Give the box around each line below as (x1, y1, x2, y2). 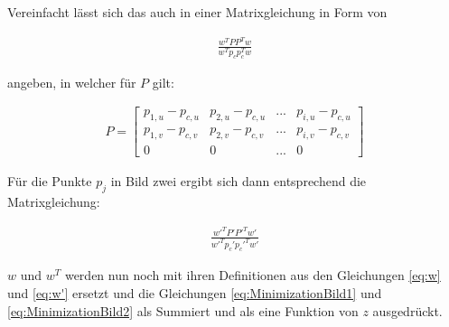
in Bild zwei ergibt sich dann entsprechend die (110, 172, 367, 191)
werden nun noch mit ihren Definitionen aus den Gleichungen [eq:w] (64, 266, 441, 285)
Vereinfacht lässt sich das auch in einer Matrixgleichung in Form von (7, 3, 388, 21)
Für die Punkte (7, 172, 92, 191)
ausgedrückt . (372, 301, 443, 320)
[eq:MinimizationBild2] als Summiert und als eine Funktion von (7, 301, 359, 320)
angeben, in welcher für (7, 72, 136, 91)
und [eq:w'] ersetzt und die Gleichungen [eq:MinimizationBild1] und (7, 284, 382, 303)
